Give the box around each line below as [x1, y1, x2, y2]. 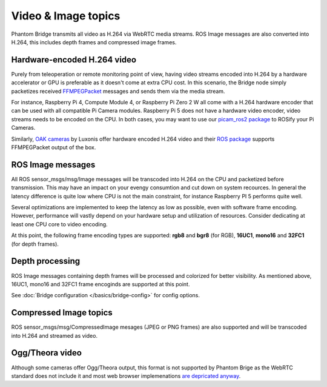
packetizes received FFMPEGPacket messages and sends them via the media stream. [11, 87, 225, 95]
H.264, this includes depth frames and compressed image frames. [11, 38, 177, 45]
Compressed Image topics [11, 308, 113, 318]
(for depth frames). [11, 240, 59, 247]
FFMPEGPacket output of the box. [11, 143, 96, 151]
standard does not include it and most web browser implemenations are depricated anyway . [11, 372, 241, 379]
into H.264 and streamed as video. [11, 332, 98, 339]
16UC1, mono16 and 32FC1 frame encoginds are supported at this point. [11, 280, 190, 288]
